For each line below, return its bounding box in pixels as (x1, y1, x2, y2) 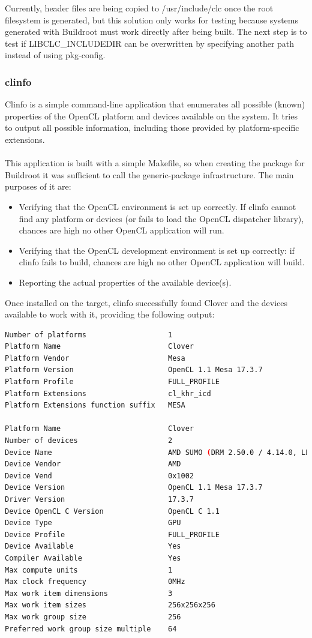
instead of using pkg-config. (5, 49, 106, 61)
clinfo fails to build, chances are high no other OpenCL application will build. (19, 256, 305, 268)
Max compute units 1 (5, 565, 173, 574)
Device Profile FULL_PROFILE (5, 530, 220, 539)
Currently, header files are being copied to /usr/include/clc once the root (5, 2, 274, 14)
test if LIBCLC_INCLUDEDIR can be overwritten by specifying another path (5, 37, 295, 49)
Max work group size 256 (5, 612, 181, 621)
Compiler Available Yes (5, 553, 181, 562)
